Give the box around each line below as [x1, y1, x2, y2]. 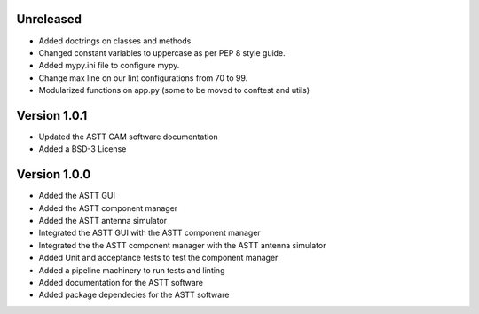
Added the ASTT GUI [38, 191, 115, 201]
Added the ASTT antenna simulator [38, 216, 168, 226]
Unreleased [16, 12, 82, 27]
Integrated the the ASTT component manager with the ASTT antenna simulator [38, 239, 326, 250]
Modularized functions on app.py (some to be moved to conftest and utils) [38, 85, 310, 96]
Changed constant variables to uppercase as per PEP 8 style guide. [38, 47, 286, 58]
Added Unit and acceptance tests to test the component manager [38, 253, 279, 263]
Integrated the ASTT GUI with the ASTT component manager [38, 227, 261, 239]
